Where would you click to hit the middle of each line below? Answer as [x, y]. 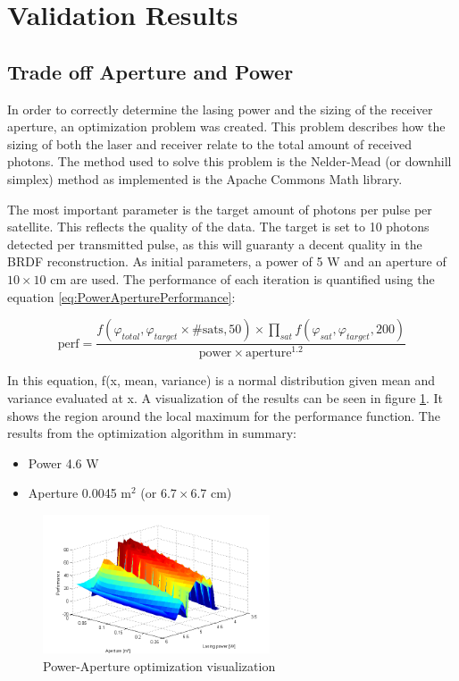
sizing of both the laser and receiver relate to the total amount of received [209, 143]
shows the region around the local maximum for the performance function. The [224, 415]
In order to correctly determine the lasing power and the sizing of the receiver [220, 109]
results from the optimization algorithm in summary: [152, 433]
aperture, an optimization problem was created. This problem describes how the [226, 126]
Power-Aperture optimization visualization [159, 665]
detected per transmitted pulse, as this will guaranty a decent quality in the [215, 244]
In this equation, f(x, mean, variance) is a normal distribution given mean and [221, 380]
